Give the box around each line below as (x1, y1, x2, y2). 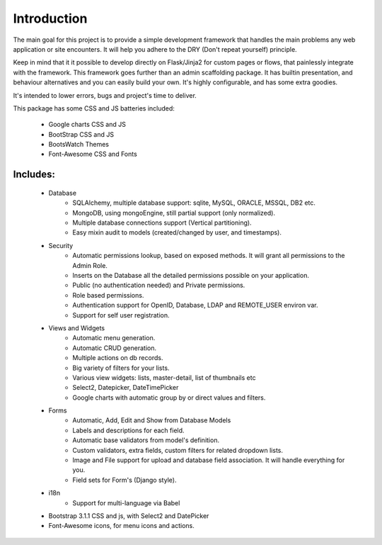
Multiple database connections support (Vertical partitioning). (72, 218, 252, 227)
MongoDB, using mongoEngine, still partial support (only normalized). (72, 208, 276, 217)
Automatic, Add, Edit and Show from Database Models (72, 416, 231, 425)
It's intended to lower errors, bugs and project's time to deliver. (13, 91, 197, 99)
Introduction (13, 11, 88, 26)
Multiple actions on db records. (72, 354, 163, 362)
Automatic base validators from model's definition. (72, 436, 219, 444)
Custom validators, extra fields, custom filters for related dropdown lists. (72, 446, 283, 454)
